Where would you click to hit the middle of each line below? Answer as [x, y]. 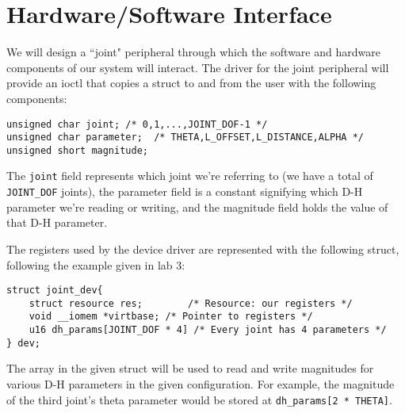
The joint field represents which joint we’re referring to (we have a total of [190, 176]
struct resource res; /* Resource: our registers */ [191, 303]
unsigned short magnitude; [77, 150]
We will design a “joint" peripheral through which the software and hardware [193, 52]
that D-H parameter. [57, 222]
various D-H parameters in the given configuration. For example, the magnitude [201, 384]
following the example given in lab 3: [96, 264]
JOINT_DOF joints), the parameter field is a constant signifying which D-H [185, 191]
